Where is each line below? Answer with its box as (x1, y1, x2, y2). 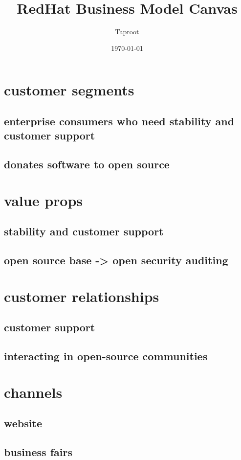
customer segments (4, 80, 134, 100)
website (4, 415, 42, 431)
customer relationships (4, 286, 159, 306)
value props (4, 190, 83, 210)
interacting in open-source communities (4, 348, 208, 363)
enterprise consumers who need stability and (4, 113, 235, 128)
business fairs (4, 444, 72, 459)
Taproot (115, 26, 139, 37)
